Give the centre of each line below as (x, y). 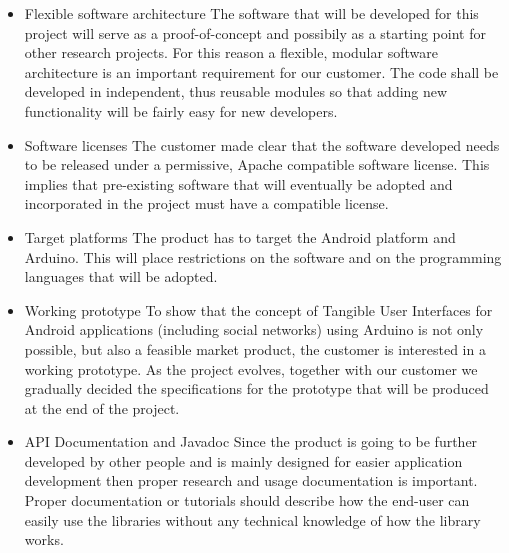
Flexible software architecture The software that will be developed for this (251, 13)
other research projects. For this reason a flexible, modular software (231, 52)
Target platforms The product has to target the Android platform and (240, 236)
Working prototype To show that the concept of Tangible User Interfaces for (258, 309)
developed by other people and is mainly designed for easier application (243, 460)
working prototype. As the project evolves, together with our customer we (251, 368)
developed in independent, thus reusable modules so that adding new (236, 91)
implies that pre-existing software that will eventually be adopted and (238, 183)
